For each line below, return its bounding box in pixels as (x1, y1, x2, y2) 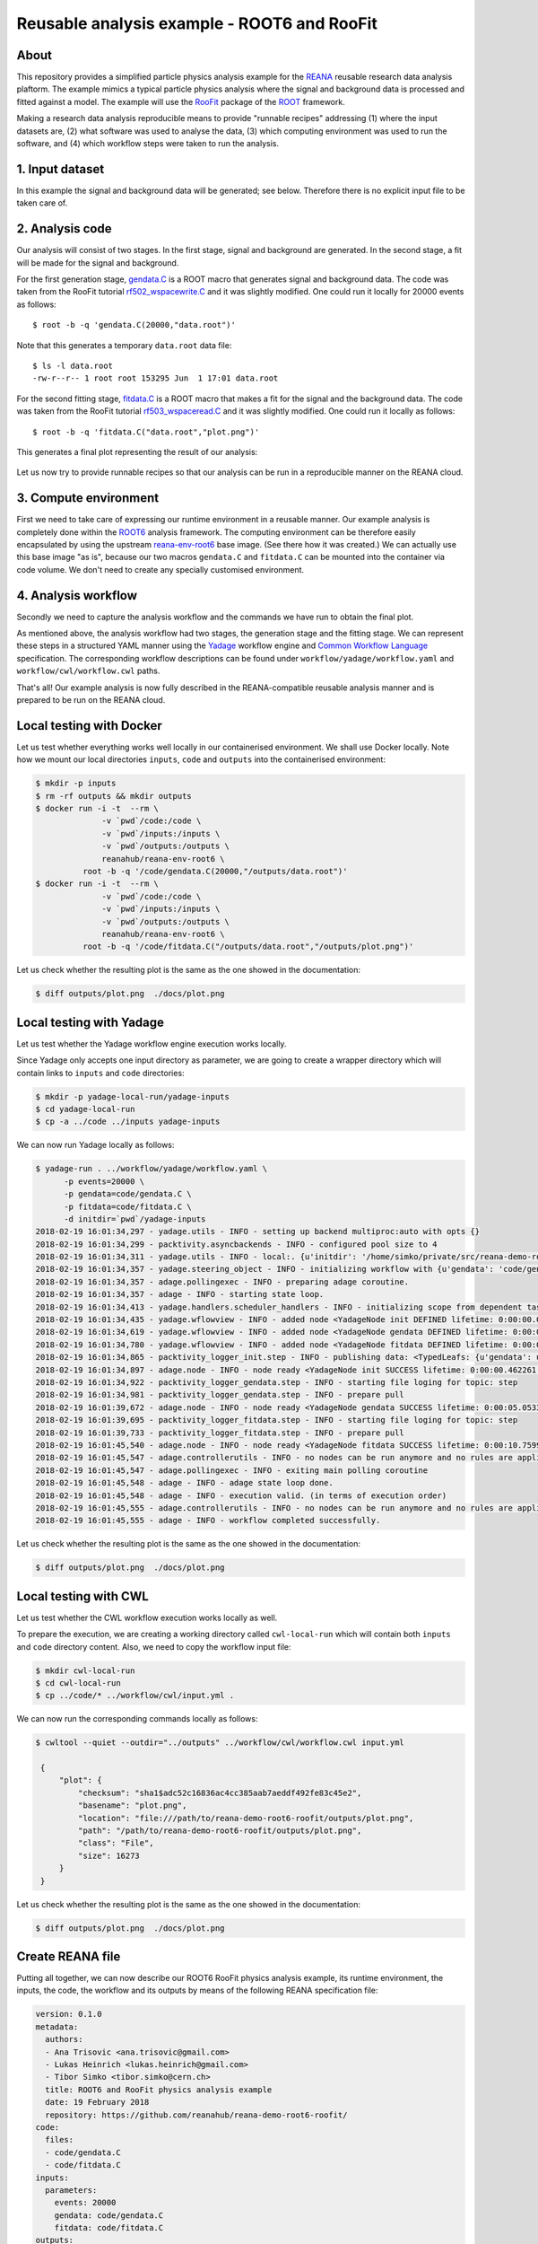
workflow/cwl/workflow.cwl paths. (16, 665, 161, 677)
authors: (45, 2034, 83, 2045)
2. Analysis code (16, 221, 112, 237)
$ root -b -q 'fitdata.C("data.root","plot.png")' (32, 426, 260, 437)
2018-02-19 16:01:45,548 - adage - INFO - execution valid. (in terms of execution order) (35, 1490, 447, 1501)
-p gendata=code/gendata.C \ (64, 1189, 192, 1199)
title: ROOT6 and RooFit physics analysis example (45, 2084, 273, 2095)
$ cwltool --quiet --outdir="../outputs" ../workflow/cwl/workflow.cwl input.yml (35, 1738, 405, 1748)
